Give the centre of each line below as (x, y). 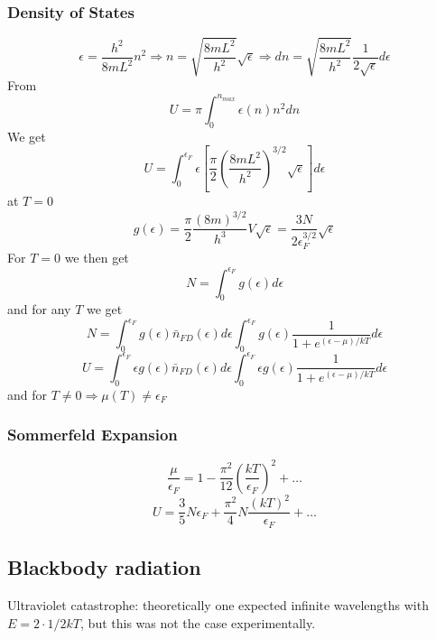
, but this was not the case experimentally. (198, 622)
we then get (97, 258)
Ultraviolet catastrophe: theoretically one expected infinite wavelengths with (218, 605)
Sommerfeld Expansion (93, 435)
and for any (39, 309)
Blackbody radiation (104, 567)
